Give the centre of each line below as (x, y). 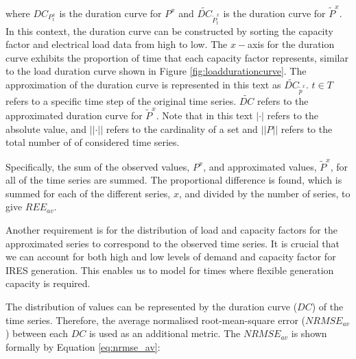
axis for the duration (291, 44)
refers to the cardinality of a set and (182, 128)
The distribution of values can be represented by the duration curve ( (152, 306)
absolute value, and (46, 128)
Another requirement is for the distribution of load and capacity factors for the (171, 229)
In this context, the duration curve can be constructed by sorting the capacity (169, 30)
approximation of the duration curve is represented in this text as (143, 85)
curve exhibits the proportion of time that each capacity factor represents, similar (177, 57)
